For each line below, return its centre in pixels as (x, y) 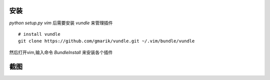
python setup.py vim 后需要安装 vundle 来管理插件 (61, 23)
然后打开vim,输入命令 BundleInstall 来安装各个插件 (61, 52)
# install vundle (39, 34)
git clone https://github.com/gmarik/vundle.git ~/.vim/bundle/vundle (106, 41)
